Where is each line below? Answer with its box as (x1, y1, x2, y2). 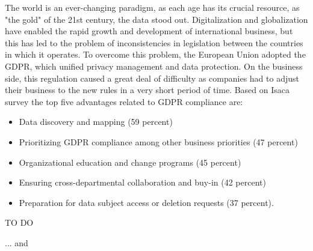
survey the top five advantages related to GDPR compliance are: (5, 95, 243, 107)
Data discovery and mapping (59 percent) (19, 115, 173, 128)
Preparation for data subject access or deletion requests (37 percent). (19, 196, 274, 208)
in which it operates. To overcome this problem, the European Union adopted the (5, 48, 306, 61)
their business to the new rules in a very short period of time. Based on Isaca (5, 83, 290, 96)
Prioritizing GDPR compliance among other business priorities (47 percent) (19, 135, 298, 148)
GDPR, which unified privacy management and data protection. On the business (5, 59, 303, 72)
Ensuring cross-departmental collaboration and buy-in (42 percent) (19, 176, 266, 189)
